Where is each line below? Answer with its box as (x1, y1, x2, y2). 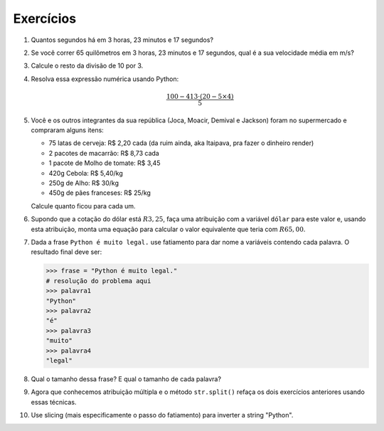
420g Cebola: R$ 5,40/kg (48, 169, 124, 177)
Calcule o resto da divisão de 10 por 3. (31, 61, 144, 70)
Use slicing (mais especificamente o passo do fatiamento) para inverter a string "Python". (31, 411, 294, 420)
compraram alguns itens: (31, 126, 105, 134)
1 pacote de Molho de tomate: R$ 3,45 (48, 159, 161, 167)
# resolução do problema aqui (46, 277, 151, 284)
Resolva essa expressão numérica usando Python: (31, 75, 179, 83)
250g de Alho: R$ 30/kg (48, 179, 119, 188)
